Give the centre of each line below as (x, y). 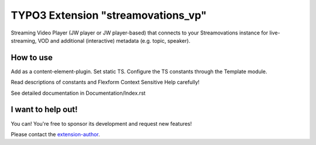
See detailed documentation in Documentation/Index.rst (78, 93)
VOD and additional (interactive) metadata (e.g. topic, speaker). (114, 40)
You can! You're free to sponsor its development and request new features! (102, 123)
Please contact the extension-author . (56, 134)
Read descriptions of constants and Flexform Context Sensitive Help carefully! (105, 82)
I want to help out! (44, 110)
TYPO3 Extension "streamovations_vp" (109, 15)
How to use (32, 58)
